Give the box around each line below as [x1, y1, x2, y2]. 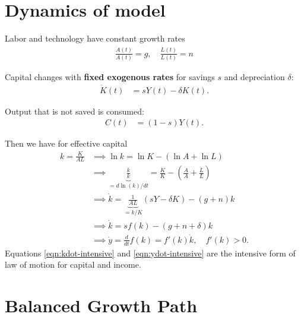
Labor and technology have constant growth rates [5, 32, 185, 45]
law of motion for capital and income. [5, 258, 141, 271]
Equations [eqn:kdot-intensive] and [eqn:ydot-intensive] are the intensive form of [5, 246, 296, 259]
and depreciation [224, 71, 285, 83]
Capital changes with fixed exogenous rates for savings [5, 71, 215, 83]
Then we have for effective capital [5, 137, 128, 150]
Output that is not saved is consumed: [5, 104, 144, 117]
